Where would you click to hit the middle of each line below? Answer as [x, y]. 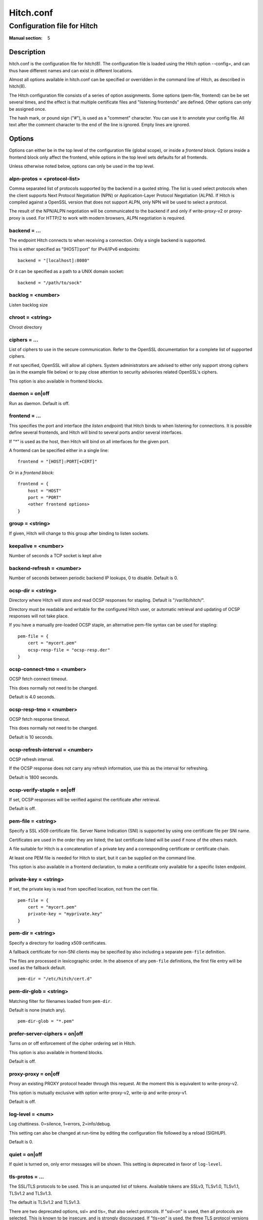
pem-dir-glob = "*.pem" [46, 1021]
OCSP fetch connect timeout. [38, 679]
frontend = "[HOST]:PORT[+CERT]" [57, 462]
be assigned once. [28, 109]
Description [27, 52]
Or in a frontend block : [32, 472]
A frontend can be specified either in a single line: [59, 450]
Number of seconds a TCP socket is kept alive [55, 555]
